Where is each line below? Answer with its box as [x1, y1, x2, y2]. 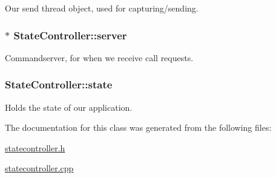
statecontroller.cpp [5, 162, 74, 174]
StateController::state [5, 77, 113, 92]
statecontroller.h [5, 141, 65, 154]
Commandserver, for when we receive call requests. [5, 51, 194, 64]
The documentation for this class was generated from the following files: [5, 121, 272, 134]
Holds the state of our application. [5, 101, 133, 113]
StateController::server [13, 27, 127, 42]
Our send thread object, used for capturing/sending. [5, 2, 199, 14]
